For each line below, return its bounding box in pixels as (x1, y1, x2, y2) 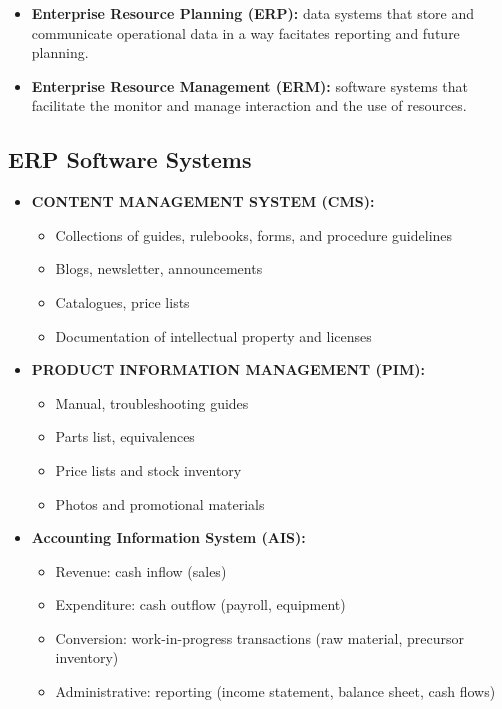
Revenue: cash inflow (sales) (55, 560, 227, 581)
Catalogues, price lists (55, 291, 190, 312)
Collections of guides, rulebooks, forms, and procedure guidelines (55, 224, 453, 245)
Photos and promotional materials (55, 493, 265, 514)
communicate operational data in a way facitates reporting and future (31, 22, 460, 43)
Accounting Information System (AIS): (31, 527, 306, 548)
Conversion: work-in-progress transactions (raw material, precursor (55, 627, 465, 648)
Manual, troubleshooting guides (55, 392, 249, 413)
